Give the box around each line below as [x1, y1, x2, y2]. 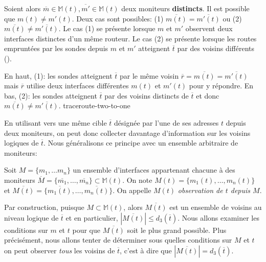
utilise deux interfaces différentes [26, 80, 129, 91]
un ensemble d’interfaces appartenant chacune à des [73, 164, 235, 175]
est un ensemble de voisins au [169, 202, 262, 212]
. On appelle [113, 184, 151, 195]
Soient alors [4, 3, 41, 13]
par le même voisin [119, 70, 179, 81]
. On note [122, 174, 152, 185]
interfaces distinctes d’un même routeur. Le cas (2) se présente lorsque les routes [4, 33, 257, 43]
